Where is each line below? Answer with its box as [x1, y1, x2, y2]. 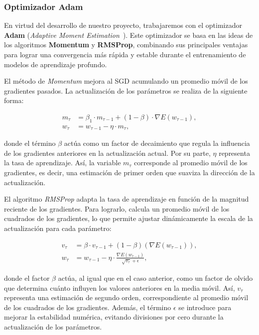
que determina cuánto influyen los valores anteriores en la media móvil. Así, [4, 282, 235, 293]
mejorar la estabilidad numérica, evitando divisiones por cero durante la [4, 312, 224, 322]
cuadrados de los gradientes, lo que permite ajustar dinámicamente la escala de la [4, 213, 253, 223]
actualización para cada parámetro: [4, 223, 112, 233]
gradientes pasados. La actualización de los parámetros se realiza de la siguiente [4, 85, 248, 96]
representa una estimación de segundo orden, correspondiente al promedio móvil [4, 292, 249, 303]
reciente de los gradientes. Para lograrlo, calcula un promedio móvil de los [4, 203, 230, 214]
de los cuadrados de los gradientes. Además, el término [4, 302, 171, 312]
